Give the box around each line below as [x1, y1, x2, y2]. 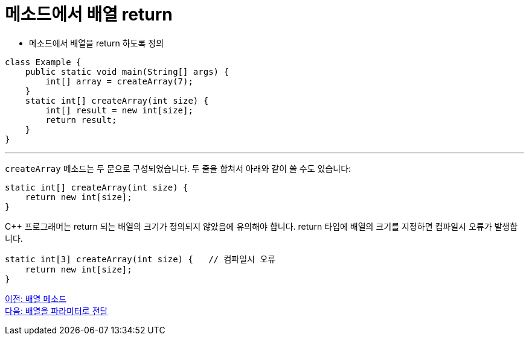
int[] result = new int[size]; [45, 105, 193, 115]
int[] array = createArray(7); [45, 76, 193, 86]
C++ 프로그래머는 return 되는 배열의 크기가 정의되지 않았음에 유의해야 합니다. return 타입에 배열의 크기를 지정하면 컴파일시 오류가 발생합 [5, 221, 518, 231]
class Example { [5, 57, 82, 67]
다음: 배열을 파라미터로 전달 [5, 305, 108, 316]
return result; [45, 115, 117, 125]
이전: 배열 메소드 [5, 293, 67, 304]
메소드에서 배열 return [5, 4, 173, 25]
